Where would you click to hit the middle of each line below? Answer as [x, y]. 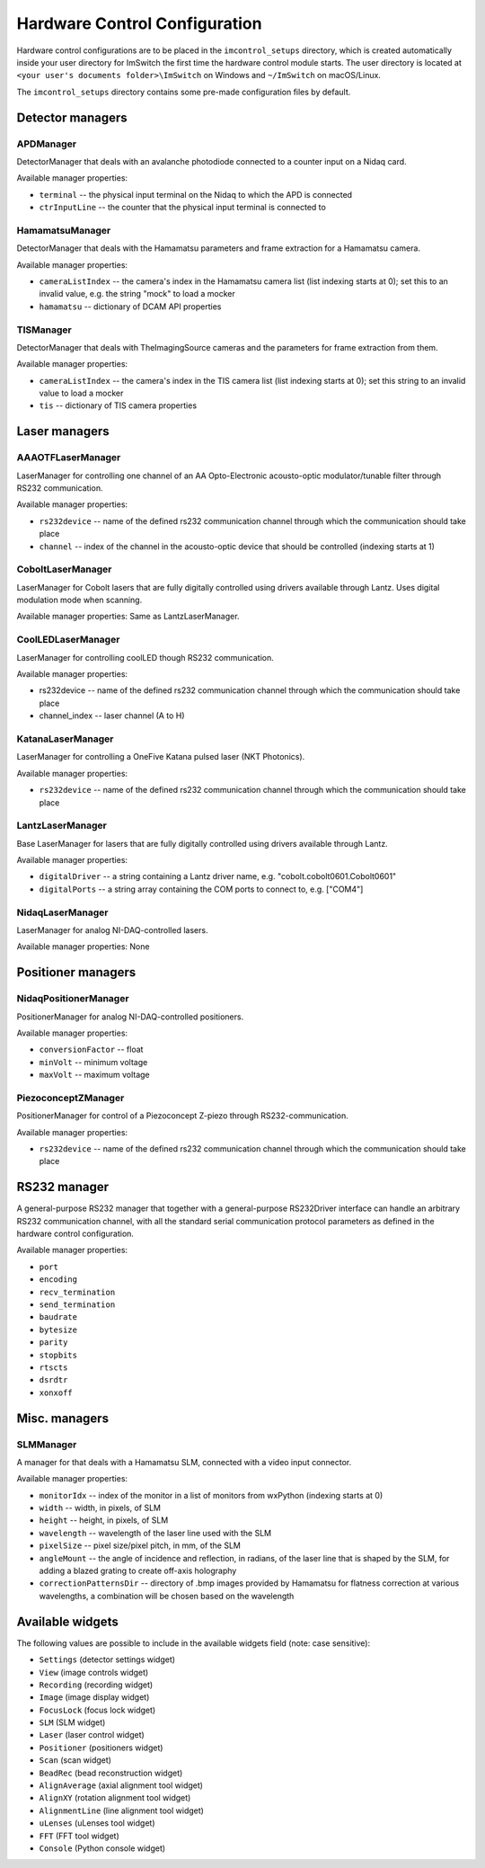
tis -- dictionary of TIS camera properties [118, 405]
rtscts [53, 1367]
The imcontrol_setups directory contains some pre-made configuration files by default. [184, 92]
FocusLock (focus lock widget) [97, 1710]
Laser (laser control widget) [92, 1735]
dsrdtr [53, 1380]
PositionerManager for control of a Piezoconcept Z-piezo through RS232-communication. [183, 1116]
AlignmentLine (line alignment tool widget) [121, 1810]
